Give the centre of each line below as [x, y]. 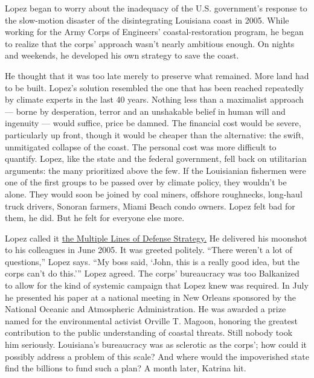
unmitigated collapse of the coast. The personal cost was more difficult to [141, 146]
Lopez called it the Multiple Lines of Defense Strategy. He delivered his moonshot [156, 238]
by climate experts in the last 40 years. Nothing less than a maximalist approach [154, 99]
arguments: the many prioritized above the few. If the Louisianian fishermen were [155, 170]
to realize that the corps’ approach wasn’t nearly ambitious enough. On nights [150, 43]
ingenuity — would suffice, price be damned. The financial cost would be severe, [153, 123]
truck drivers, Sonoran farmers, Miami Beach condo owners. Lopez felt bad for [150, 206]
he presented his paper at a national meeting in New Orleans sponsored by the [150, 297]
